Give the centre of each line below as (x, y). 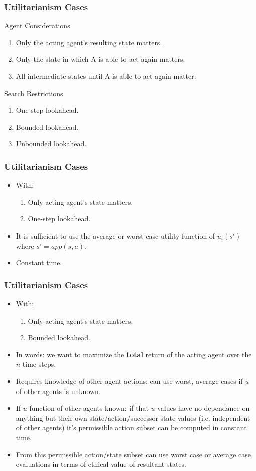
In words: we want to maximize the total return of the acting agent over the (134, 354)
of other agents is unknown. (58, 391)
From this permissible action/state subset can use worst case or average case (133, 454)
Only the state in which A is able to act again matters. (100, 59)
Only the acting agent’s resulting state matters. (89, 42)
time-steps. (39, 364)
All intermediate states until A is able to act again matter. (106, 76)
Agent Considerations (37, 25)
